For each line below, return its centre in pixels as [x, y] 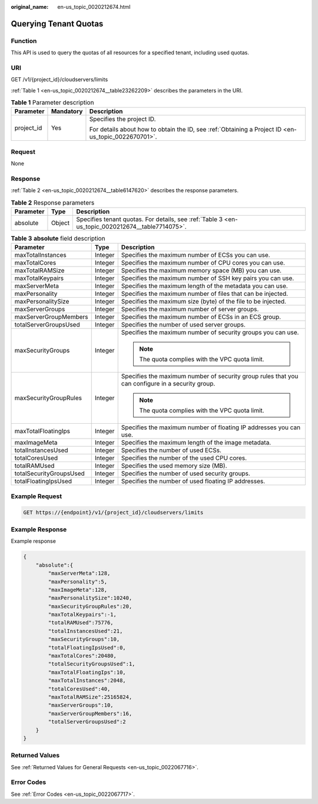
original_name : [30, 7]
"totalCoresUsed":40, [79, 689]
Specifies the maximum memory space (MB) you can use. [201, 271]
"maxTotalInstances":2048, [87, 681]
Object [60, 223]
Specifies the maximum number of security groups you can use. [210, 332]
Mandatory [67, 111]
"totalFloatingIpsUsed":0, [87, 648]
